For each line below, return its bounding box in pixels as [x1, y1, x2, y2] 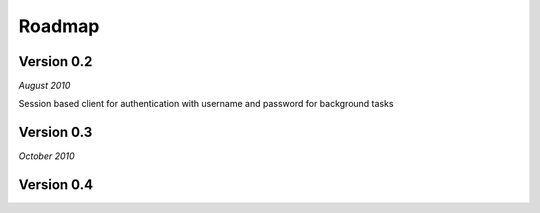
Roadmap [18, 15, 100, 37]
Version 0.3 [18, 124, 93, 141]
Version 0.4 [18, 176, 94, 194]
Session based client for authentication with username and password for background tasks [18, 98, 394, 110]
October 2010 [18, 150, 75, 162]
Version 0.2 [18, 53, 93, 70]
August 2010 [18, 80, 71, 92]
